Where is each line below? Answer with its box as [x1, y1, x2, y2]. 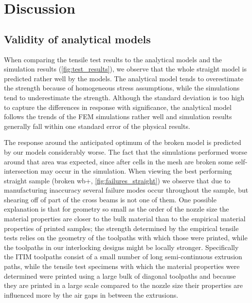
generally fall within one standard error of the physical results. [4, 121, 190, 131]
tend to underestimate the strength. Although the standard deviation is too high [4, 92, 244, 102]
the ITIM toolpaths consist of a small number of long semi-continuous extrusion [4, 251, 242, 262]
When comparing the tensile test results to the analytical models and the [4, 54, 222, 64]
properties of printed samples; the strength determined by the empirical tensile [4, 223, 239, 233]
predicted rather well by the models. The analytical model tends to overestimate [4, 73, 244, 83]
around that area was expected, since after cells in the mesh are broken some [4, 156, 234, 166]
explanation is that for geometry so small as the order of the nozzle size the [4, 204, 229, 214]
